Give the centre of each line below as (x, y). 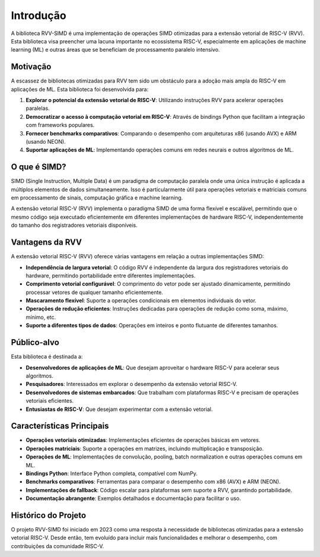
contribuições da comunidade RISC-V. (57, 546)
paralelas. (38, 108)
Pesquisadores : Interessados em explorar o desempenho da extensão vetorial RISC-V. (132, 384)
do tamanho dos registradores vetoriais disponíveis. (74, 225)
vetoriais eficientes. (50, 401)
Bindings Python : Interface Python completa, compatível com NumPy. (112, 473)
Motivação (31, 67)
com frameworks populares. (60, 125)
